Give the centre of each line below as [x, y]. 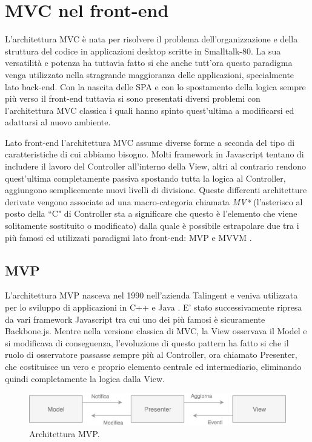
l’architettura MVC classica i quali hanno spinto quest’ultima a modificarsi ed [150, 110]
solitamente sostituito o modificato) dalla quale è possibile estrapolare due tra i [152, 226]
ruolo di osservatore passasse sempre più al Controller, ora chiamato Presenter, [151, 355]
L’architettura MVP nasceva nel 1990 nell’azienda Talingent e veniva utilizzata [151, 295]
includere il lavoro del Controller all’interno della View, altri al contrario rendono [156, 166]
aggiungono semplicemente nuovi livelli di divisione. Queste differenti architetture [156, 190]
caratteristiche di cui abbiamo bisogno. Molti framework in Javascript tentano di [154, 154]
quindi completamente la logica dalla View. [85, 378]
